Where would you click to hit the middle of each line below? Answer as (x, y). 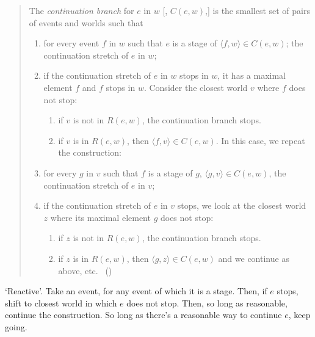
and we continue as (254, 258)
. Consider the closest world (196, 87)
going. (16, 326)
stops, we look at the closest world (242, 205)
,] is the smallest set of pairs (258, 10)
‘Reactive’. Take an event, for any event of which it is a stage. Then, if (136, 291)
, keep (299, 315)
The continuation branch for (81, 10)
